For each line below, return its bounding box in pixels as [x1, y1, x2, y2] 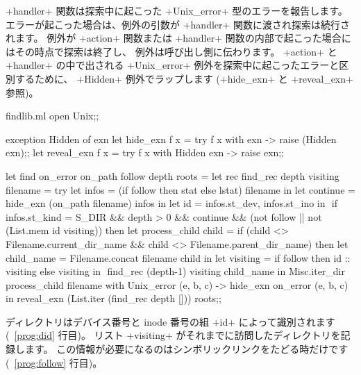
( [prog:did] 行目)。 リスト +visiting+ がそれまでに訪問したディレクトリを [6, 328, 341, 342]
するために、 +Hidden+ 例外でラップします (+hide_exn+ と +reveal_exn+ [15, 71, 353, 85]
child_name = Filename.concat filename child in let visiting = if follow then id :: [6, 250, 351, 265]
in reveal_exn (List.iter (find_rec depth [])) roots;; [6, 291, 221, 306]
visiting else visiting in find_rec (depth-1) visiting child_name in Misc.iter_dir [6, 264, 345, 278]
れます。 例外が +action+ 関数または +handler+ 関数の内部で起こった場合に [6, 31, 351, 45]
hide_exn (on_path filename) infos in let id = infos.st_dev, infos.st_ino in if [6, 196, 338, 210]
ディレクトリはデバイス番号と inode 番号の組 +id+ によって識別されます [6, 314, 335, 328]
